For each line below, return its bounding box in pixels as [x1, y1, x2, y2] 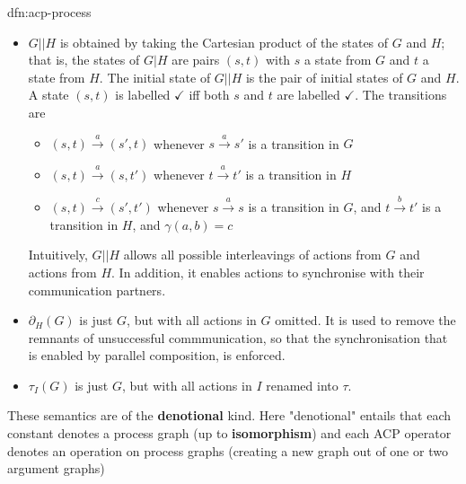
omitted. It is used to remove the [275, 311, 456, 330]
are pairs [171, 50, 220, 69]
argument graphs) [7, 459, 105, 478]
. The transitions [355, 85, 447, 104]
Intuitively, [28, 245, 88, 264]
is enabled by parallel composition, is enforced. [28, 346, 286, 365]
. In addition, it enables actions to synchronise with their [111, 262, 425, 281]
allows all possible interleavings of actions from [123, 245, 382, 264]
